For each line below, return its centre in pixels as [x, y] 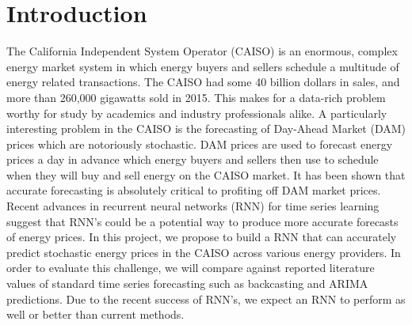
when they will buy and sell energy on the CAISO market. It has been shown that [206, 174]
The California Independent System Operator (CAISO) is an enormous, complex [202, 51]
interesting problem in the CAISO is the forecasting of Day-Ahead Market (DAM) [206, 128]
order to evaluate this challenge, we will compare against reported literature [191, 268]
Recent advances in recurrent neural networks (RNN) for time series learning [193, 206]
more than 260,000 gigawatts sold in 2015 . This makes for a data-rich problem [196, 97]
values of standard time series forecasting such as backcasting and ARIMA [187, 283]
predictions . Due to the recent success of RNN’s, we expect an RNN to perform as [206, 299]
